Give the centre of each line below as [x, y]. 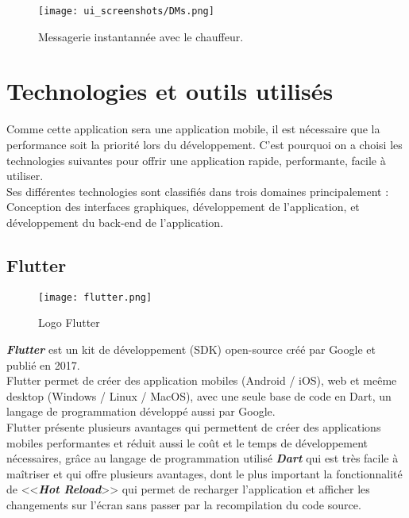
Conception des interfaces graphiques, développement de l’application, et [183, 207]
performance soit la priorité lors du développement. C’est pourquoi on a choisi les [204, 144]
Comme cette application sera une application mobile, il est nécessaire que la [193, 129]
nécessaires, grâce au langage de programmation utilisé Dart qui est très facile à [203, 458]
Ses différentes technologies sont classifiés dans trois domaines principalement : [198, 191]
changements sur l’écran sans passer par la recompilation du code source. [184, 504]
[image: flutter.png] [95, 297]
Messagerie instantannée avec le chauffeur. [141, 36]
